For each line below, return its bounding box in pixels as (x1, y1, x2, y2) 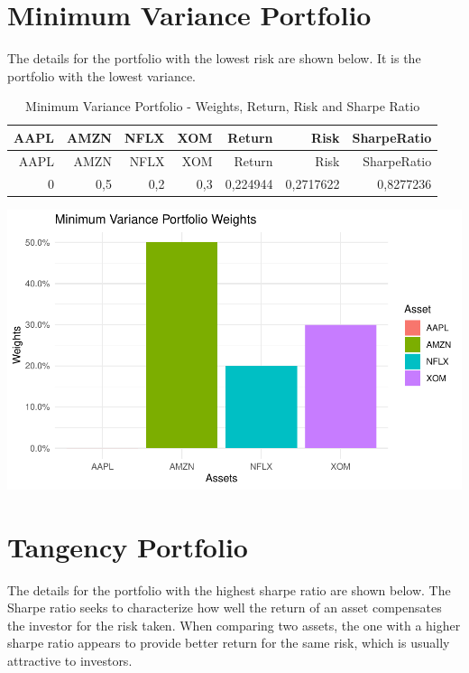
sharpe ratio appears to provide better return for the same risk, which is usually (7, 633, 450, 652)
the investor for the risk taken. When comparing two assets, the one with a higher (7, 615, 461, 634)
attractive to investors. (7, 650, 133, 669)
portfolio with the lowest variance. (7, 66, 196, 85)
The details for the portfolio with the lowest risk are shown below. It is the (7, 49, 421, 68)
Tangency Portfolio (7, 528, 248, 565)
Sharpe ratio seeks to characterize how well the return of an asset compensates (7, 598, 442, 617)
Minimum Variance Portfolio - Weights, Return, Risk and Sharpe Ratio (25, 97, 420, 116)
